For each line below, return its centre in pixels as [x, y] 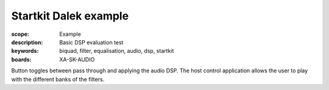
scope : [20, 34]
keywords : [25, 51]
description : [27, 42]
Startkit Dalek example [70, 16]
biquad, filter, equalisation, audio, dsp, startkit [117, 51]
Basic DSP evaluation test [91, 42]
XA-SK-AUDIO [77, 59]
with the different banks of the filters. [58, 79]
